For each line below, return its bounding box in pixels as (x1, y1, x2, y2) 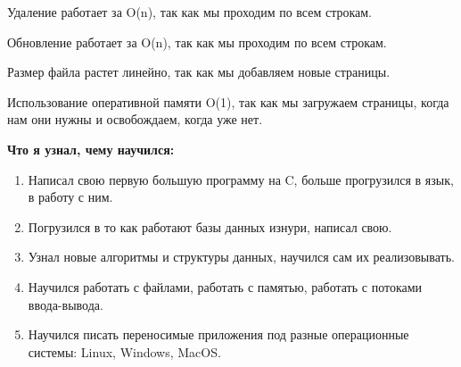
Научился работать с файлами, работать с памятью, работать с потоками (28, 277, 423, 296)
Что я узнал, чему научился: (7, 139, 175, 158)
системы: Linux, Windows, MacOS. (28, 342, 221, 361)
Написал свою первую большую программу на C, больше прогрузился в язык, (28, 170, 454, 188)
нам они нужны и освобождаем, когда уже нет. (7, 110, 263, 129)
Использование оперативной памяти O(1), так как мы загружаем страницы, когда (7, 92, 449, 111)
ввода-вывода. (28, 295, 103, 313)
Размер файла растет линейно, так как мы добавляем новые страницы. (7, 63, 391, 81)
